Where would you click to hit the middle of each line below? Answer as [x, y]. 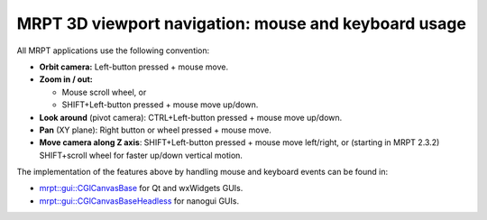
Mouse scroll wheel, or [104, 92]
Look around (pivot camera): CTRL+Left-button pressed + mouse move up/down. [191, 117]
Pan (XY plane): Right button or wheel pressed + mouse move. [156, 130]
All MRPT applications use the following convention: [113, 50]
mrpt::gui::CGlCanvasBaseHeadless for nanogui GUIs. [139, 201]
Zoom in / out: [66, 79]
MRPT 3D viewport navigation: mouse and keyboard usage [241, 23]
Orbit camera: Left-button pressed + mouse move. [134, 67]
